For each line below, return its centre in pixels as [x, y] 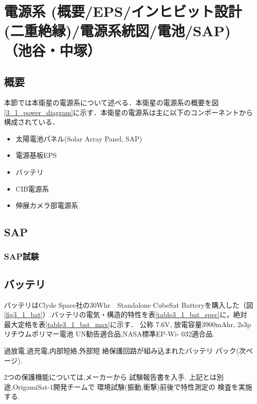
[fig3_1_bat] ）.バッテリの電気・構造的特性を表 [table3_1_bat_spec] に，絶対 [126, 314]
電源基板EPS [36, 155]
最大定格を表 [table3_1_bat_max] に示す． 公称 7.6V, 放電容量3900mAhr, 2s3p [128, 324]
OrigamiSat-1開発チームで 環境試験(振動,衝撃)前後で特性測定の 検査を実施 [132, 386]
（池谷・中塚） [53, 50]
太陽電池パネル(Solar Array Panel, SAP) [79, 138]
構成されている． [32, 122]
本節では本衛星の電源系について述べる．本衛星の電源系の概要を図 [111, 102]
